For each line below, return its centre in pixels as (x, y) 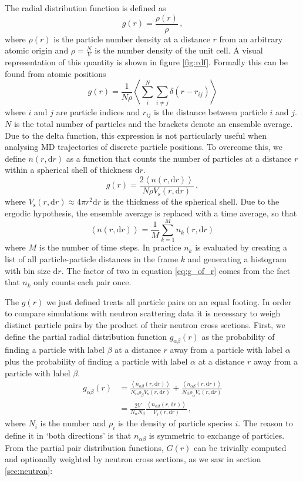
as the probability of (238, 336)
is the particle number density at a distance (132, 39)
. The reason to (265, 423)
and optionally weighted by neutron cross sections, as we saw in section (133, 459)
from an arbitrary (251, 39)
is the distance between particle (211, 111)
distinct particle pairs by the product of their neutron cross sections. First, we (145, 324)
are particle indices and (98, 111)
